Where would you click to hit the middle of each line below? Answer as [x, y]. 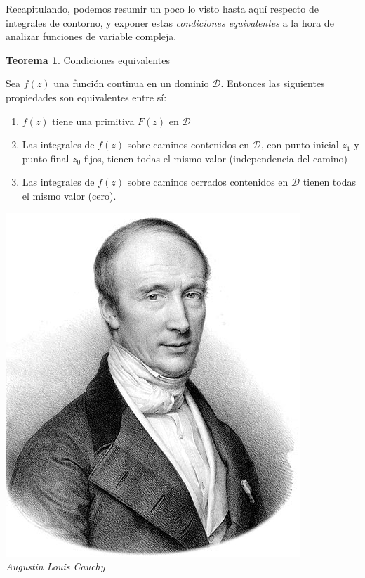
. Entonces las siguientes [273, 83]
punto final [46, 158]
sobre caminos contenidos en [188, 144]
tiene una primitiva [93, 121]
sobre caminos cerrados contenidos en [208, 182]
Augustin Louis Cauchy [55, 566]
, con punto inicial [300, 144]
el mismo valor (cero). [69, 195]
